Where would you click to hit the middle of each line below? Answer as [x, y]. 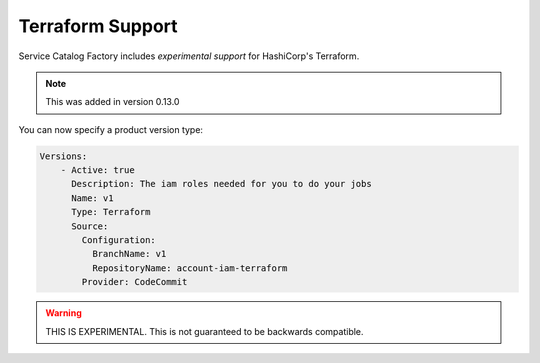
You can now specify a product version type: [111, 129]
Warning [63, 313]
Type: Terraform [111, 212]
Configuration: [119, 240]
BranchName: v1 [129, 254]
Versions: [63, 156]
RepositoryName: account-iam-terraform [189, 268]
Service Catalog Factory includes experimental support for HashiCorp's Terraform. [189, 56]
